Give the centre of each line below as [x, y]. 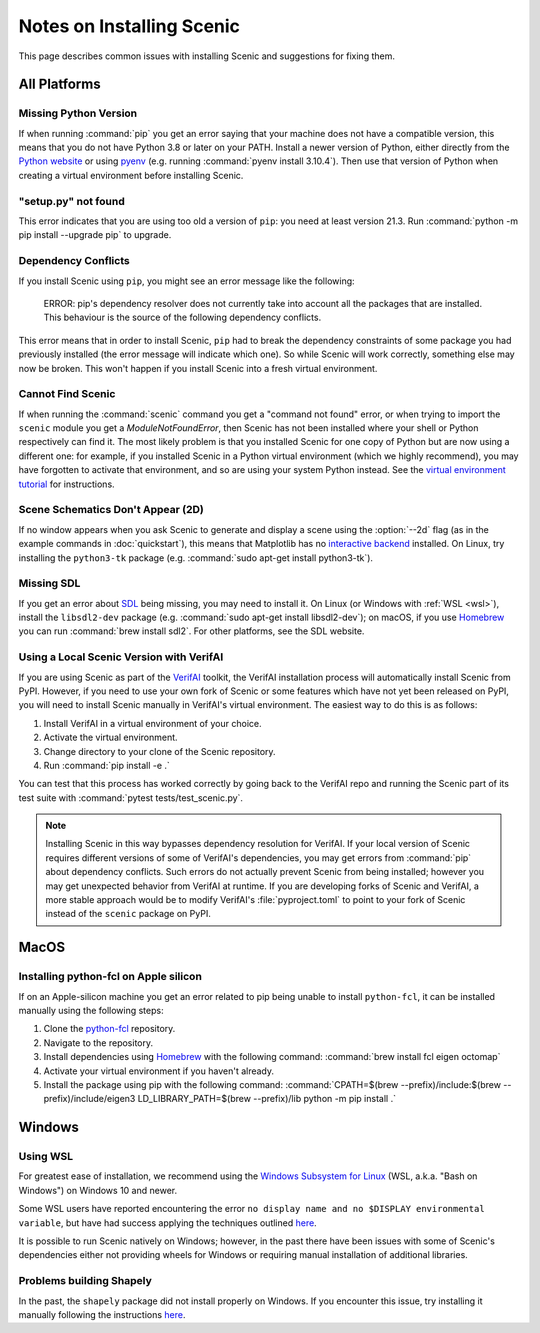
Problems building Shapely [85, 1281]
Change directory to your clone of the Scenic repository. [159, 751]
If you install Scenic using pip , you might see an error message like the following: [186, 281]
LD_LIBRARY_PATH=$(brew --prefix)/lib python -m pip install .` [267, 1099]
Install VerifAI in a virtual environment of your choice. [152, 723]
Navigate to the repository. [98, 1042]
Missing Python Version [78, 113]
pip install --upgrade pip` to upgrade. [95, 235]
